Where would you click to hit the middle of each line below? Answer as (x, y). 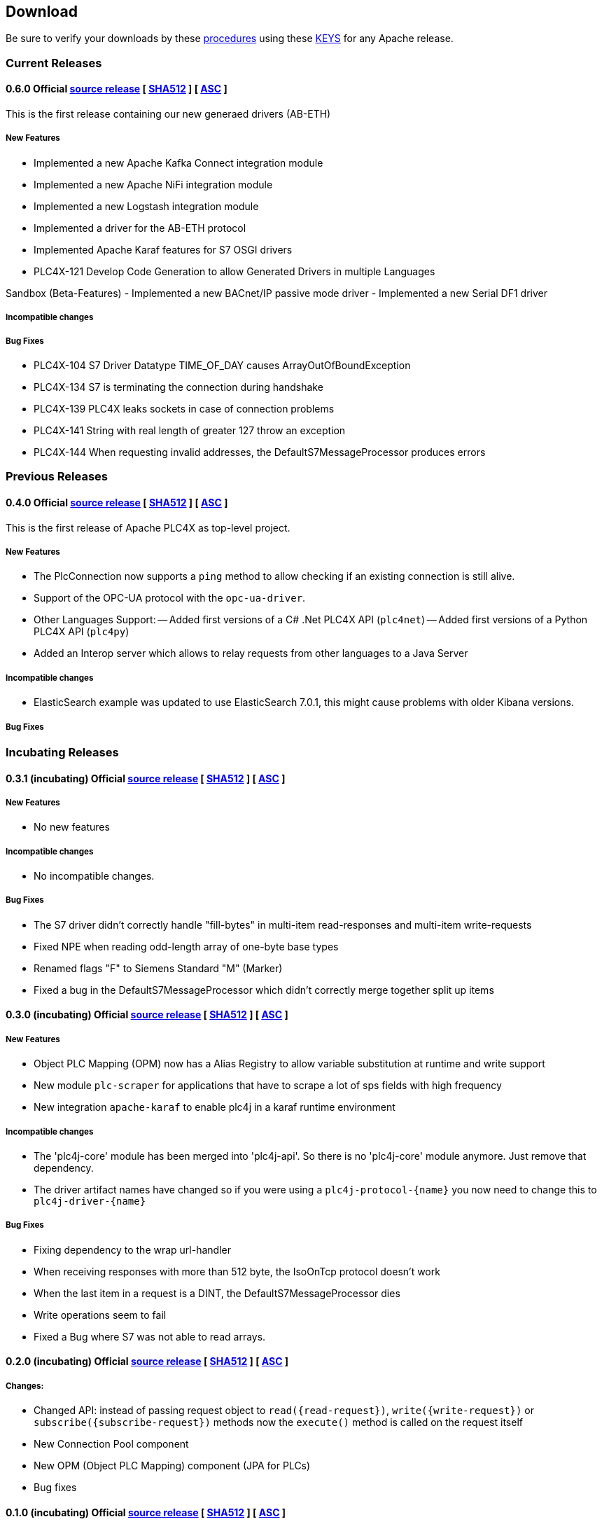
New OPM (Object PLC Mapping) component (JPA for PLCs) (172, 1466)
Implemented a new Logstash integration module (146, 206)
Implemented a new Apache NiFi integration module (153, 184)
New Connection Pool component (111, 1444)
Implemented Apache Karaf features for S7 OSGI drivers (163, 249)
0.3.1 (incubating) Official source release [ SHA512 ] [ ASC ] (146, 778)
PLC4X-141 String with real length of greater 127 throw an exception (190, 430)
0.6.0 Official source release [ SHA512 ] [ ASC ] (117, 89)
